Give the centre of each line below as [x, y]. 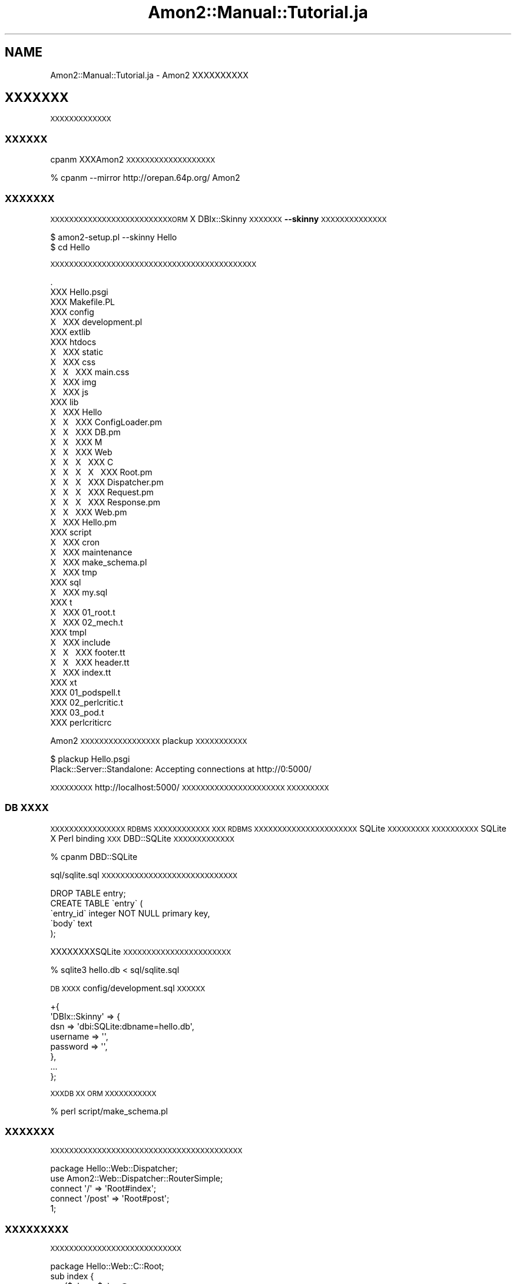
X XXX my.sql [79, 592]
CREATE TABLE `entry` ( [97, 903]
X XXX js [70, 392]
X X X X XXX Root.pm [101, 472]
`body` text [71, 923]
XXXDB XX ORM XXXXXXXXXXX [103, 1093]
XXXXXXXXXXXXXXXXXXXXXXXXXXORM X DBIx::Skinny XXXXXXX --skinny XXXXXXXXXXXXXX [219, 219]
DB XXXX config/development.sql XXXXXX [128, 988]
